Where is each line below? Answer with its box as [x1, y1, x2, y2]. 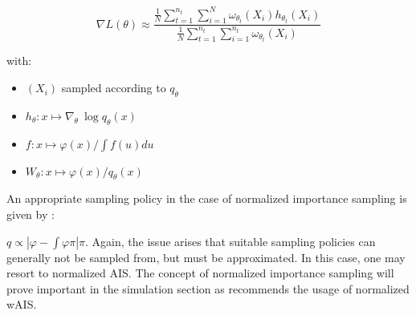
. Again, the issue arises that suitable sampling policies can [85, 232, 376, 249]
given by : [6, 206, 55, 223]
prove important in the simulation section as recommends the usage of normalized [6, 280, 410, 297]
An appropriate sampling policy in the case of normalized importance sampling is [6, 190, 407, 207]
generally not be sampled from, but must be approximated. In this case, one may [6, 248, 406, 265]
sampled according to [61, 79, 166, 96]
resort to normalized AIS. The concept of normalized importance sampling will [6, 265, 394, 281]
